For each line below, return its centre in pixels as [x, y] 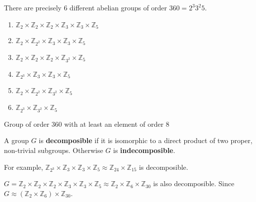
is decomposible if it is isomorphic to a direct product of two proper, [146, 140]
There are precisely [33, 7]
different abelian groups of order [118, 7]
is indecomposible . [144, 150]
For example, [24, 167]
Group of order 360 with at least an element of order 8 [87, 124]
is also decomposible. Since [194, 183]
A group [17, 140]
